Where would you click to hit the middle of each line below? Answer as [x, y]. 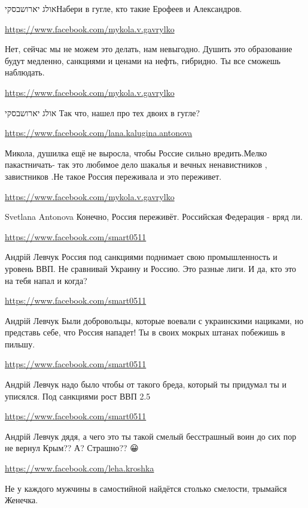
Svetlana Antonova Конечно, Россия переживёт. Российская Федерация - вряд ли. [154, 217]
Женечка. [22, 500]
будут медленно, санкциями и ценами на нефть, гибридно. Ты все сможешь [143, 60]
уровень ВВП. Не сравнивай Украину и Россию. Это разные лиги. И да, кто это [151, 268]
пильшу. [20, 344]
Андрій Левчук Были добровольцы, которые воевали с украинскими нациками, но [154, 320]
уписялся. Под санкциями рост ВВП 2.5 [78, 396]
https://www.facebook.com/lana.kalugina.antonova [99, 133]
